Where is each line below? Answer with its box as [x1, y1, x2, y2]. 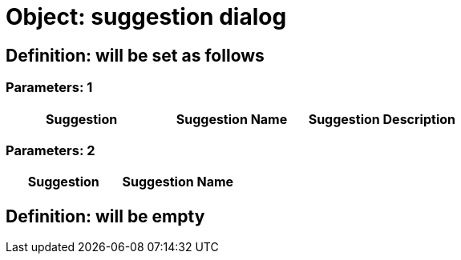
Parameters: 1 [6, 79, 93, 96]
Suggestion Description [308, 110, 455, 127]
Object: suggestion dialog [6, 3, 287, 30]
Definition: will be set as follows [6, 45, 265, 66]
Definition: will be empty [6, 206, 205, 226]
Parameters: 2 [6, 142, 95, 158]
